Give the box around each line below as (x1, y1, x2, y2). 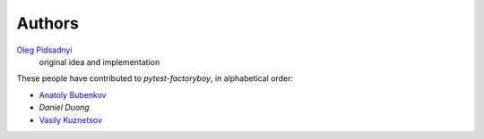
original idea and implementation (39, 56, 160, 67)
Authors (16, 13, 80, 33)
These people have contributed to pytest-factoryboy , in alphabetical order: (16, 73, 293, 84)
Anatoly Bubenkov (39, 89, 107, 100)
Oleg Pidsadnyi (16, 45, 73, 55)
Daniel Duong (39, 102, 90, 113)
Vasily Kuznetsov (39, 114, 103, 125)
